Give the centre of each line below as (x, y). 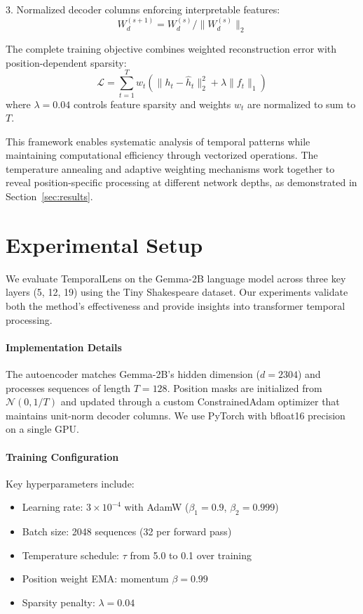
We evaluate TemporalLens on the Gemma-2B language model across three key (176, 278)
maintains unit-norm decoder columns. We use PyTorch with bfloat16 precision (176, 415)
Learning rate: (53, 507)
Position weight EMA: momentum (95, 579)
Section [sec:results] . (49, 196)
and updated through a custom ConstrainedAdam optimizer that (200, 401)
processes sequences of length (68, 387)
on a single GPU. (42, 429)
